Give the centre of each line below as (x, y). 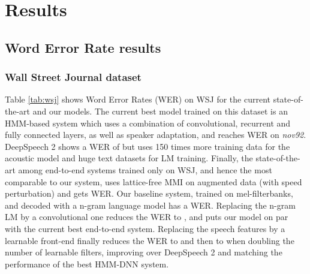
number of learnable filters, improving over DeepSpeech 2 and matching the (144, 252)
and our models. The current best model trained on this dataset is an (160, 111)
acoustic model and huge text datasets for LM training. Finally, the (129, 158)
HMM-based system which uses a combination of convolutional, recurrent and (148, 123)
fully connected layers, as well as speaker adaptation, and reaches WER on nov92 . (156, 135)
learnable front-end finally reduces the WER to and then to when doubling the (150, 240)
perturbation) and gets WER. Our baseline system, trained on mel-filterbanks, (149, 193)
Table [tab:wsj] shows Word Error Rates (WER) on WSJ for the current (138, 99)
